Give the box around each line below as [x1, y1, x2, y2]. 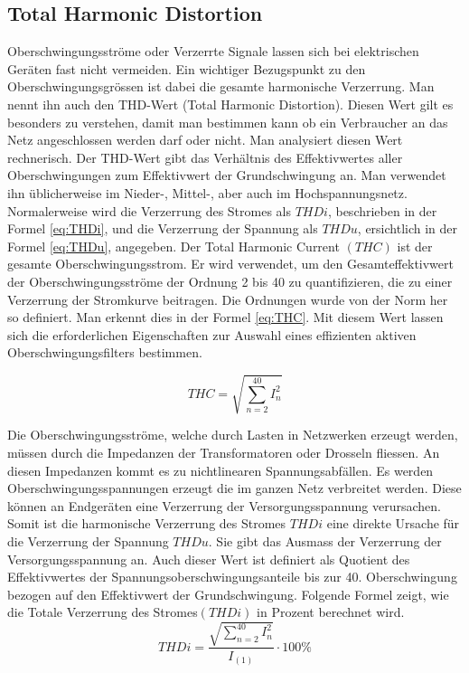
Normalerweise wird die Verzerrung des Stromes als [7, 201, 291, 220]
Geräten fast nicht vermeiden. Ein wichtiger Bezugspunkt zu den [7, 59, 366, 78]
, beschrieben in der [327, 201, 437, 220]
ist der [397, 236, 433, 255]
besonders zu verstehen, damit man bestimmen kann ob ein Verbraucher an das [7, 112, 448, 131]
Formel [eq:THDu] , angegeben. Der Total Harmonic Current [7, 236, 340, 255]
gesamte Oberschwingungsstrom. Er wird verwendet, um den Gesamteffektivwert [7, 254, 454, 273]
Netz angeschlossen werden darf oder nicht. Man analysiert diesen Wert [7, 130, 403, 149]
